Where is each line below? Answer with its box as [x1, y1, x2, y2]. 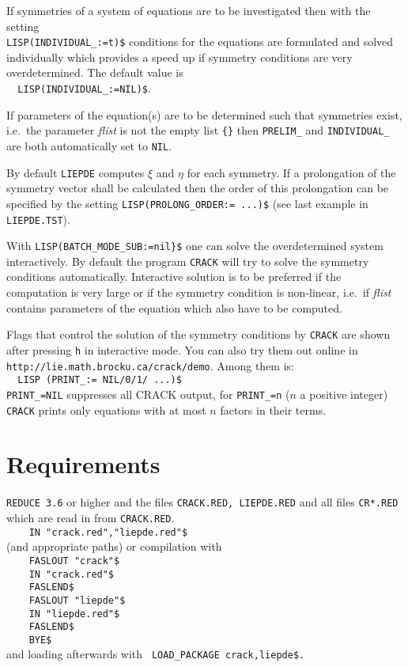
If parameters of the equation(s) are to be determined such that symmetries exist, [6, 106, 402, 123]
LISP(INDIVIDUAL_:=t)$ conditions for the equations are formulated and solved [6, 33, 394, 50]
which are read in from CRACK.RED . [6, 509, 175, 525]
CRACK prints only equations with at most [6, 401, 206, 418]
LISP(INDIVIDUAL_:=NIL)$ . [17, 80, 151, 97]
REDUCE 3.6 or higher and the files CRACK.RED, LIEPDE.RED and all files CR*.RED [6, 494, 399, 510]
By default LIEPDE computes [6, 164, 145, 180]
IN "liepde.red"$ [28, 608, 120, 620]
